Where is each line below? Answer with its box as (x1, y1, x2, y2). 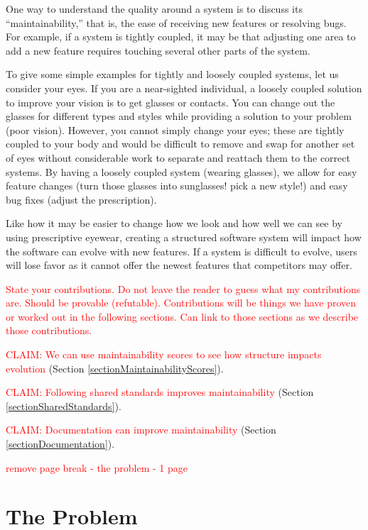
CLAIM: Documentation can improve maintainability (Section (6, 422, 276, 437)
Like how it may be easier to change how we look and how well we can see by (6, 216, 342, 231)
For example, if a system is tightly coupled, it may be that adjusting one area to (6, 29, 356, 44)
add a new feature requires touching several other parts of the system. (6, 43, 310, 57)
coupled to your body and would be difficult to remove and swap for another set (6, 136, 355, 151)
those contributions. (6, 323, 92, 338)
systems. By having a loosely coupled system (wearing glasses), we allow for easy (6, 164, 357, 179)
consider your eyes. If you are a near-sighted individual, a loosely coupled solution (6, 80, 362, 95)
